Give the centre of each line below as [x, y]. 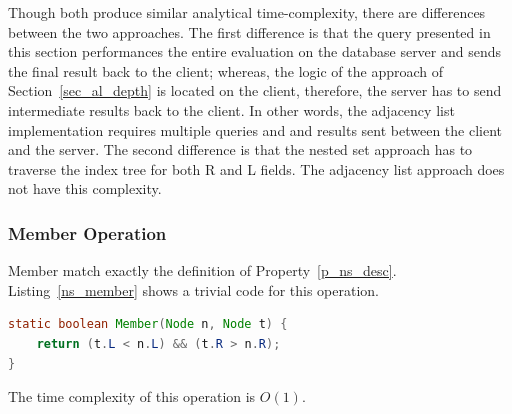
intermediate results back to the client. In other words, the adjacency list [231, 109]
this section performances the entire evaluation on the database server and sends [255, 51]
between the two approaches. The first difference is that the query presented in [249, 31]
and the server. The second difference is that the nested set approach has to [240, 149]
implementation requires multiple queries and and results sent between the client [255, 129]
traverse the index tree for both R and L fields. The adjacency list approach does [256, 168]
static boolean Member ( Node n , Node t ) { [148, 324]
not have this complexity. [85, 188]
